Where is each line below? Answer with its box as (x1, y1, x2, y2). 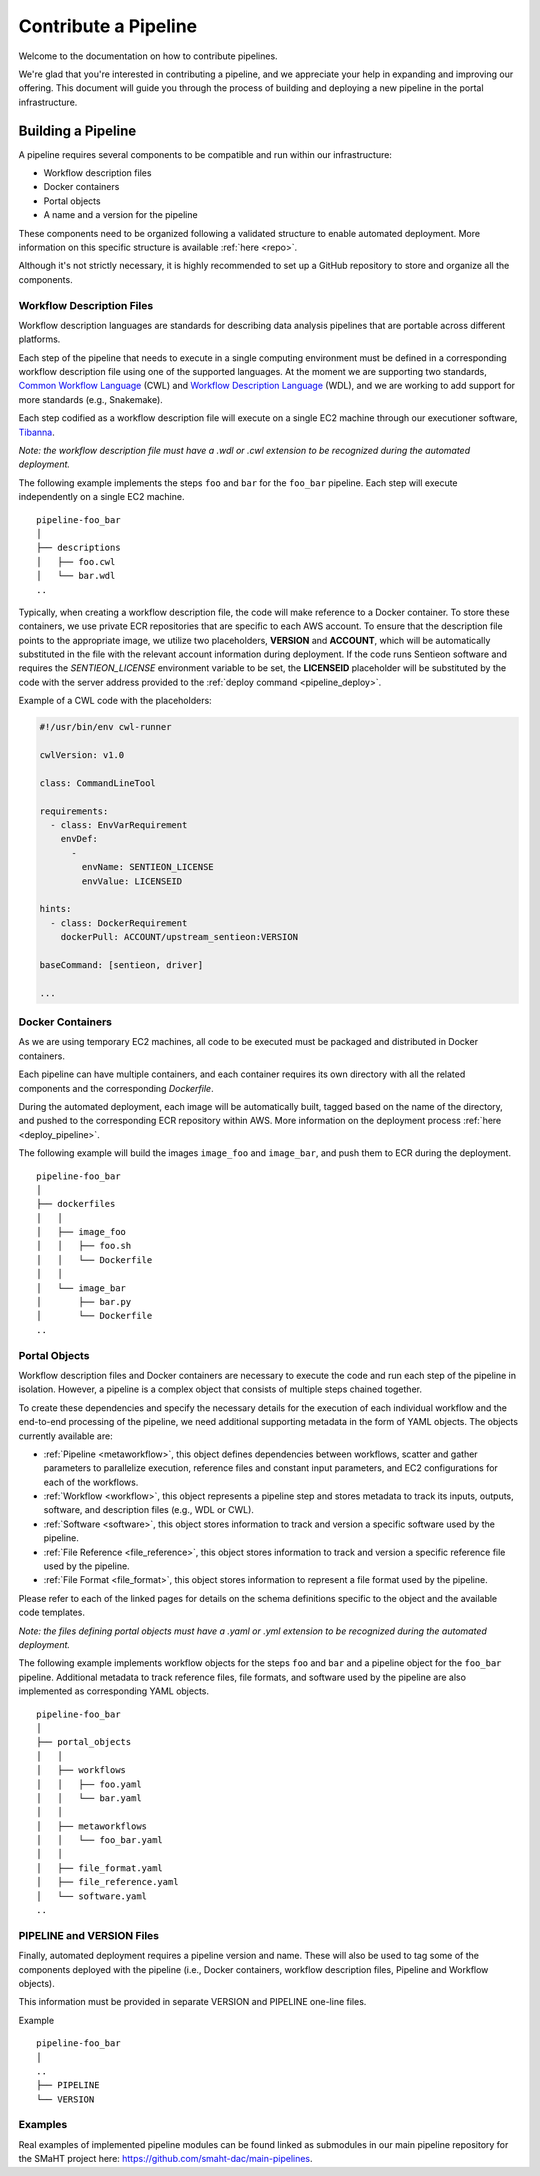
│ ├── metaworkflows (36, 1820, 148, 1832)
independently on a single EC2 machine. (18, 491, 185, 503)
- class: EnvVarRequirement (50, 819, 188, 830)
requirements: (39, 805, 109, 817)
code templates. (18, 1606, 85, 1619)
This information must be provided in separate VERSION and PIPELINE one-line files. (18, 1996, 367, 2008)
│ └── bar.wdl (36, 570, 116, 582)
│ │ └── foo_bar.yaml (36, 1835, 164, 1846)
